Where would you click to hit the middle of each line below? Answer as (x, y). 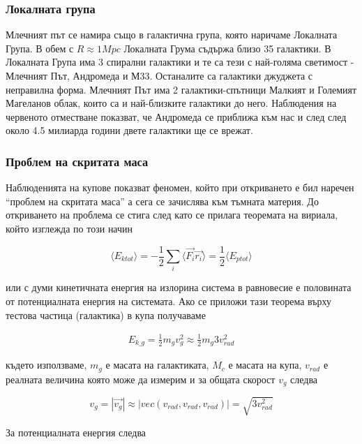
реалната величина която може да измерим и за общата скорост (141, 379)
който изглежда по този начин (69, 228)
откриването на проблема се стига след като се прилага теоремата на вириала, (172, 215)
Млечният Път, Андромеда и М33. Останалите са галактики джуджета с (159, 75)
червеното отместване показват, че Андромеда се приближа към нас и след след (176, 116)
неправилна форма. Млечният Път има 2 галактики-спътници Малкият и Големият (181, 89)
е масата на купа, (265, 365)
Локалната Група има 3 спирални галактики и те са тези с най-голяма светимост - (180, 62)
